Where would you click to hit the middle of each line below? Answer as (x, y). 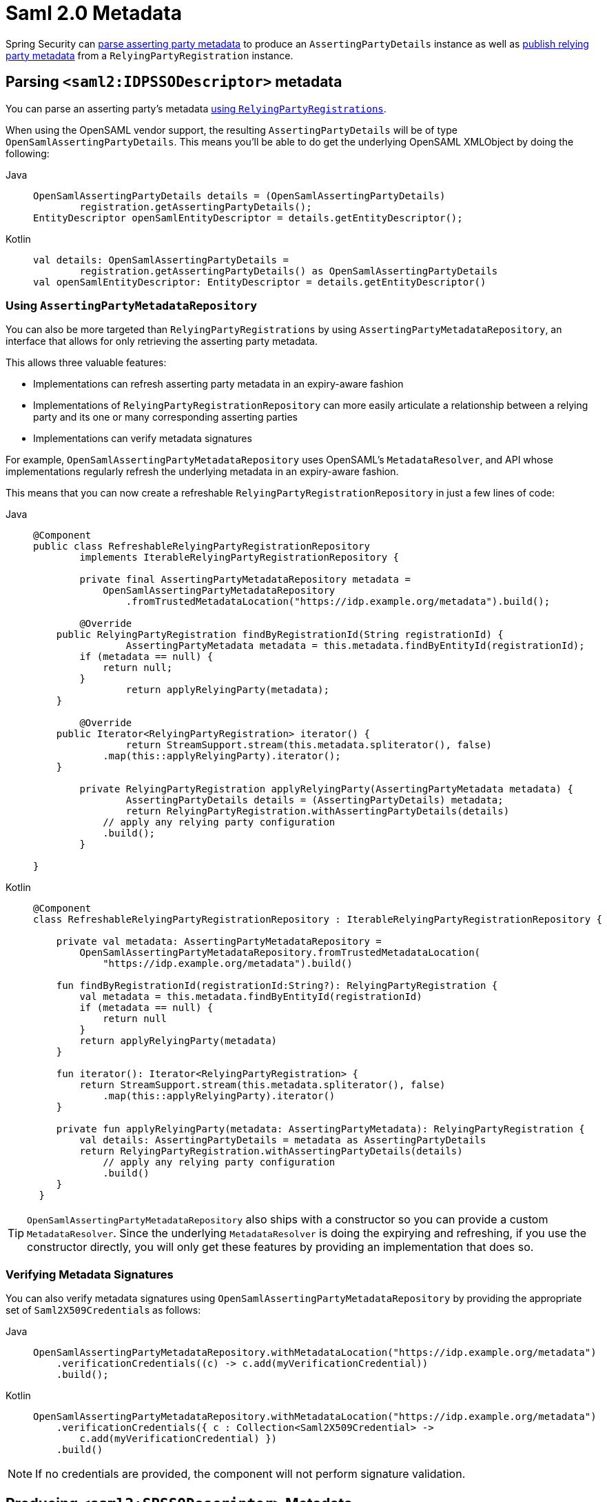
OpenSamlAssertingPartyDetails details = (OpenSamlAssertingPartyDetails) (239, 196)
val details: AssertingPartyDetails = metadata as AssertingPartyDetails (283, 1140)
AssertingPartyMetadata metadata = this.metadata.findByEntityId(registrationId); (355, 646)
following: (28, 153)
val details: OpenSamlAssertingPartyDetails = (161, 260)
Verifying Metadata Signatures (90, 1274)
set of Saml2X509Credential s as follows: (103, 1310)
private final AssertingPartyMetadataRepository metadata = (245, 580)
